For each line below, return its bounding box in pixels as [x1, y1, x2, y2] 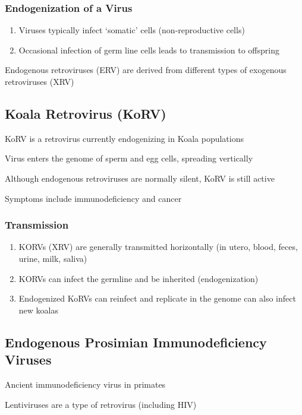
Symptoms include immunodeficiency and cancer [5, 192, 182, 204]
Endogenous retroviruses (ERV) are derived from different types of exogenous [5, 64, 287, 76]
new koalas [18, 303, 58, 316]
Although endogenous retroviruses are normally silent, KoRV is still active [5, 172, 275, 184]
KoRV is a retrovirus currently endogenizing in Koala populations [5, 132, 244, 144]
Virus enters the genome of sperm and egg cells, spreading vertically [5, 152, 253, 164]
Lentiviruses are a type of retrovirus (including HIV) [5, 398, 197, 410]
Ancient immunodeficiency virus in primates [5, 378, 166, 390]
